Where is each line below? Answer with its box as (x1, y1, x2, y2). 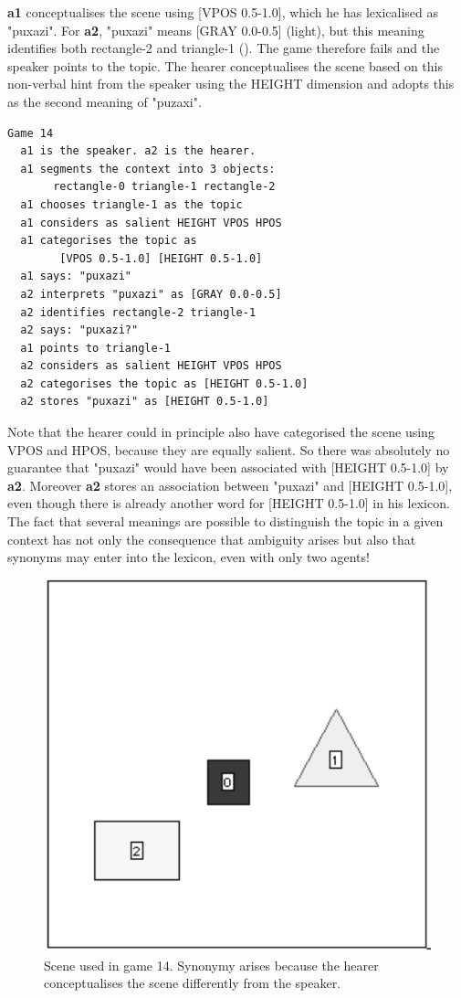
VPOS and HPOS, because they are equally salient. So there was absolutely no (7, 440, 450, 459)
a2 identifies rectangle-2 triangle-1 (20, 305, 257, 319)
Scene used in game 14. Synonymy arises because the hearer (44, 955, 379, 974)
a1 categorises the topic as (20, 234, 197, 248)
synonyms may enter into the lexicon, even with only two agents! (7, 547, 370, 567)
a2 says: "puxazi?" (20, 324, 139, 337)
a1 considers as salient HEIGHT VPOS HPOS (20, 216, 282, 229)
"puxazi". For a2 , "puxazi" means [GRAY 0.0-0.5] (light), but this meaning (7, 20, 424, 39)
